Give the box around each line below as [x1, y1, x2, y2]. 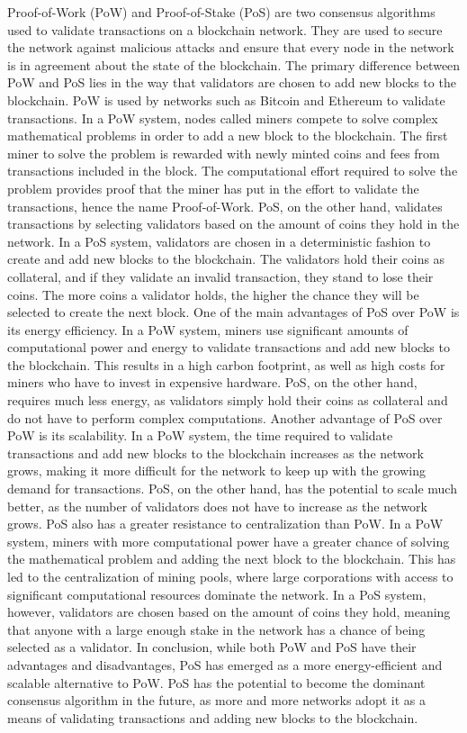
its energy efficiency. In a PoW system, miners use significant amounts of [7, 320, 409, 339]
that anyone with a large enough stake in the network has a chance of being [7, 620, 426, 638]
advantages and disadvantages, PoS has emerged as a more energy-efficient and [7, 655, 443, 674]
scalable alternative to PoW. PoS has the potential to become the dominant [7, 673, 426, 692]
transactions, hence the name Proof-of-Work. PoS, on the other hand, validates [7, 196, 443, 215]
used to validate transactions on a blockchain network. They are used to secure [7, 20, 443, 39]
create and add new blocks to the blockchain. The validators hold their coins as [7, 249, 445, 268]
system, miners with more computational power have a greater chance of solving [7, 531, 450, 550]
